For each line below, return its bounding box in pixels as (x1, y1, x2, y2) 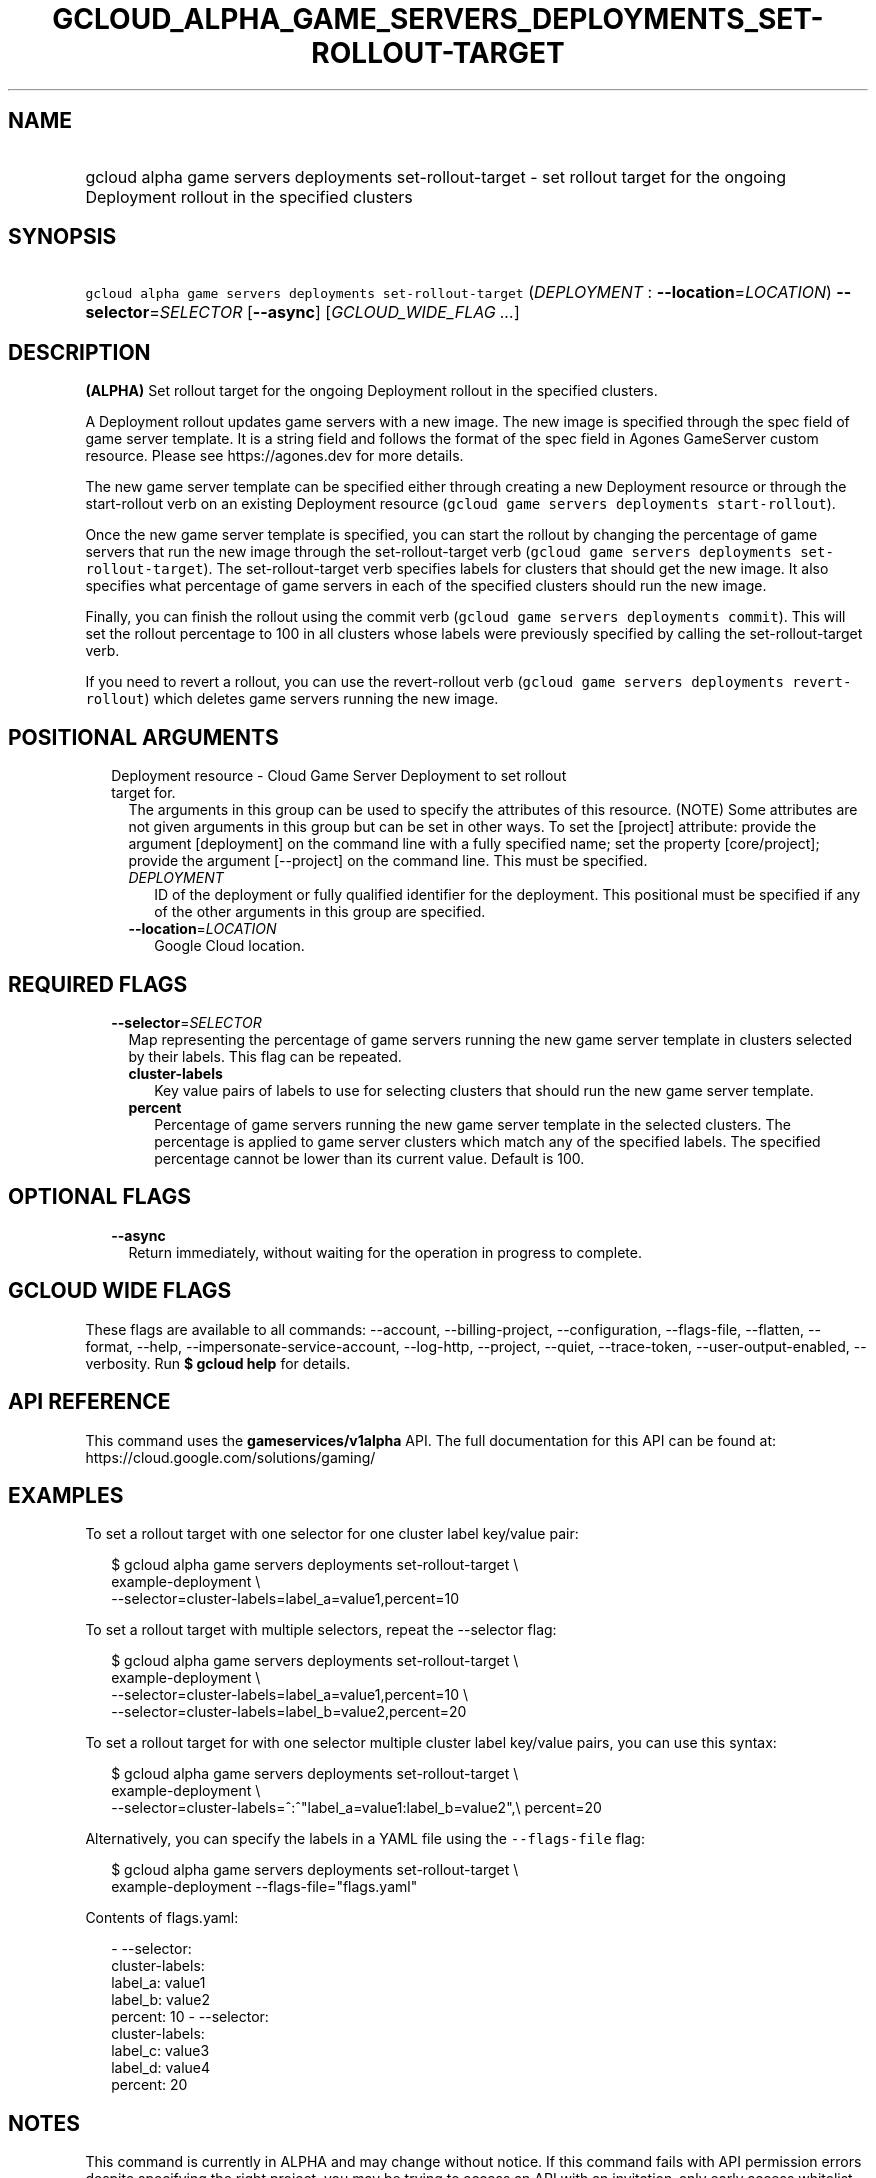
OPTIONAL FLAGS (8, 1184, 191, 1210)
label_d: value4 (111, 2059, 211, 2077)
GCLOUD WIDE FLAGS (8, 1278, 232, 1304)
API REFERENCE (8, 1389, 171, 1415)
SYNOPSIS (8, 224, 117, 250)
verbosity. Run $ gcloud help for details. (85, 1354, 351, 1372)
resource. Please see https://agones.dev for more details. (85, 447, 464, 465)
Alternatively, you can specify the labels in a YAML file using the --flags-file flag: (85, 1830, 645, 1848)
